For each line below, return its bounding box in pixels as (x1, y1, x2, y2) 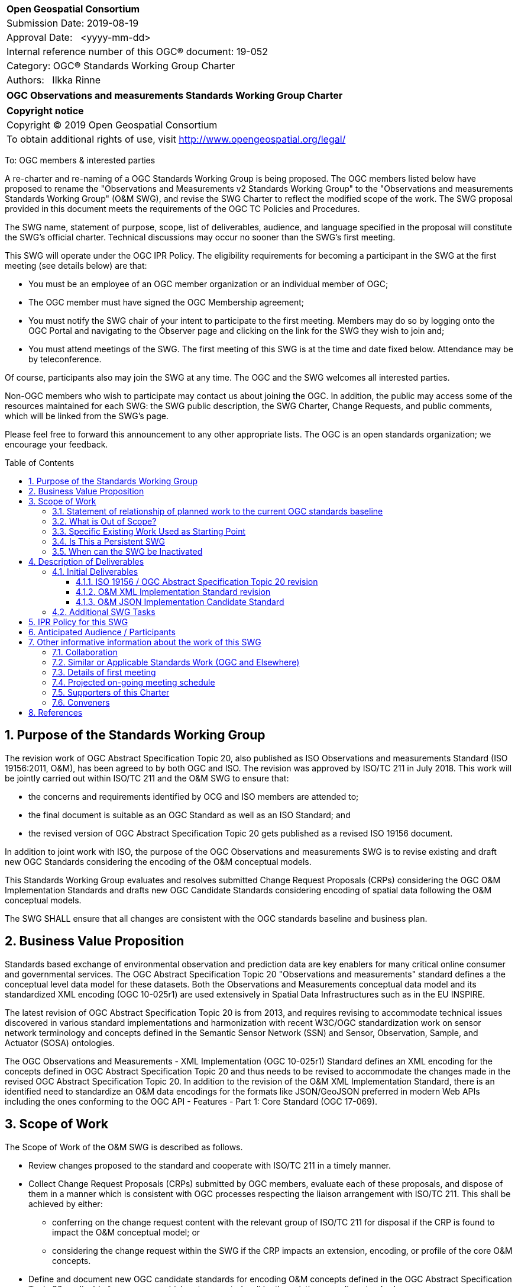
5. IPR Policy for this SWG (28, 617, 128, 627)
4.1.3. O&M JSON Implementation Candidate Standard (76, 597, 284, 607)
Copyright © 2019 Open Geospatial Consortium (7, 119, 218, 131)
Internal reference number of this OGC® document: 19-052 (7, 46, 268, 57)
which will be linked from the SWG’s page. (5, 411, 169, 421)
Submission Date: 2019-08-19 (7, 17, 139, 29)
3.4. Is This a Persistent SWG (52, 536, 165, 546)
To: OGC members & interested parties (5, 155, 156, 165)
